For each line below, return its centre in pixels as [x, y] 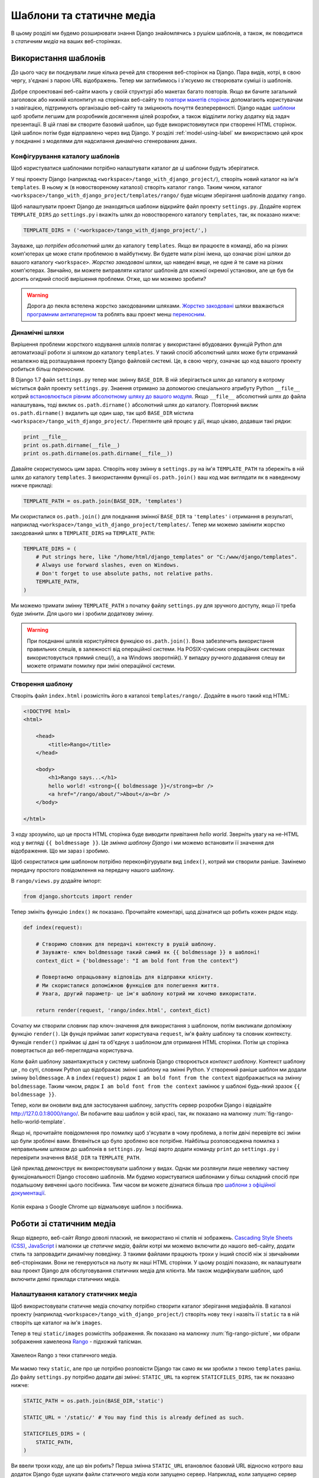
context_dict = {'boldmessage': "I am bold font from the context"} [137, 960]
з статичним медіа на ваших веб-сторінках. [66, 41]
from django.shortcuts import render [78, 897]
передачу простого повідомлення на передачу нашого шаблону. [93, 870]
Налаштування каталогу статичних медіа [74, 1294]
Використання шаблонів [58, 58]
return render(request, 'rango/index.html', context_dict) [123, 1010]
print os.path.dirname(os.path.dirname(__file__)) [98, 453]
